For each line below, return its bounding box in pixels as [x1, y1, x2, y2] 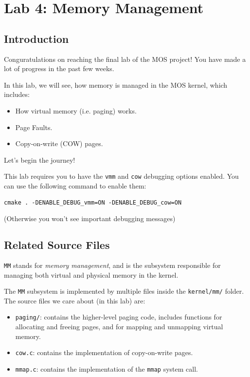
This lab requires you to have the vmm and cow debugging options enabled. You [4, 171, 239, 181]
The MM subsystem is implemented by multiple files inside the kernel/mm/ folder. [4, 286, 244, 296]
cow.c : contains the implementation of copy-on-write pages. [15, 347, 193, 358]
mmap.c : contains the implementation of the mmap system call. [15, 363, 198, 374]
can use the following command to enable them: [4, 180, 146, 190]
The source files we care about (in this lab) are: [4, 295, 145, 305]
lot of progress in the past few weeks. [4, 63, 114, 74]
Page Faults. [15, 122, 53, 132]
